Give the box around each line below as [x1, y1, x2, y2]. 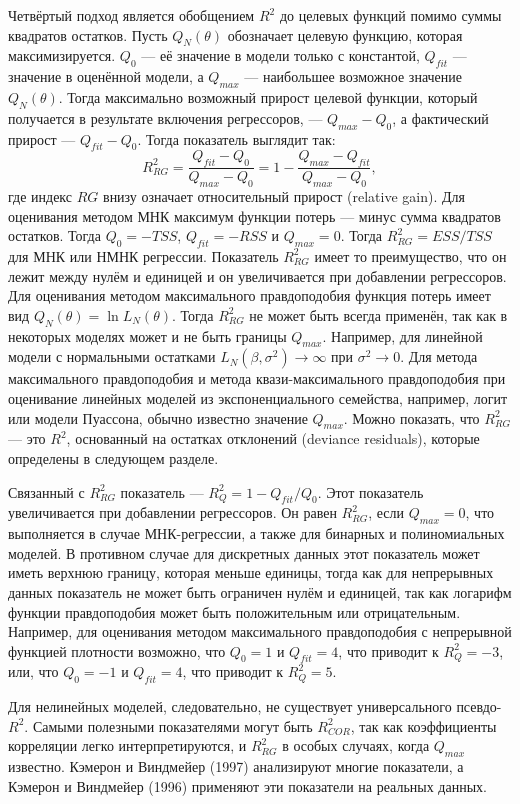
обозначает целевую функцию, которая [227, 24, 463, 45]
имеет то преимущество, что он [314, 245, 507, 266]
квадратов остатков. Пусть [8, 24, 168, 45]
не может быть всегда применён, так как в [249, 304, 508, 325]
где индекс [8, 186, 73, 206]
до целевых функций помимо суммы [279, 5, 502, 25]
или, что [8, 661, 59, 682]
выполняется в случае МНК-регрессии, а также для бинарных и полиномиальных [8, 523, 505, 544]
